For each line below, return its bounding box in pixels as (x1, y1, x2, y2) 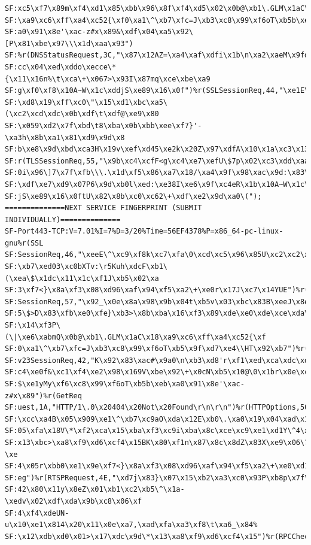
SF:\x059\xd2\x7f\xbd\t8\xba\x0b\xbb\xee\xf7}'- (5, 121, 202, 130)
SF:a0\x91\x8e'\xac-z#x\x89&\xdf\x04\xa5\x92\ (5, 28, 193, 37)
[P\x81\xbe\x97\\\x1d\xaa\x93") (5, 39, 133, 48)
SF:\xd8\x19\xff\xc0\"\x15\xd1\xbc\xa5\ (5, 98, 168, 107)
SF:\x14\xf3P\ (5, 321, 61, 330)
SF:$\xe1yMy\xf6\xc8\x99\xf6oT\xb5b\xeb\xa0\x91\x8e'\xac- (5, 380, 245, 388)
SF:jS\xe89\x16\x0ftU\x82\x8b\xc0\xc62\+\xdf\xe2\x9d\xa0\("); (5, 192, 262, 201)
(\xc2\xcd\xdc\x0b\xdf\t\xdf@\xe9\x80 (5, 110, 159, 119)
